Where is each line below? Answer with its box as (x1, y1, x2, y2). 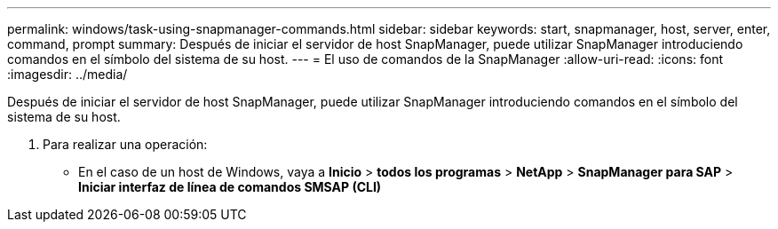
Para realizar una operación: (43, 137, 208, 152)
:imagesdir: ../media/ (7, 67, 128, 82)
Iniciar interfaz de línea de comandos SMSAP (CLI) (78, 179, 382, 194)
